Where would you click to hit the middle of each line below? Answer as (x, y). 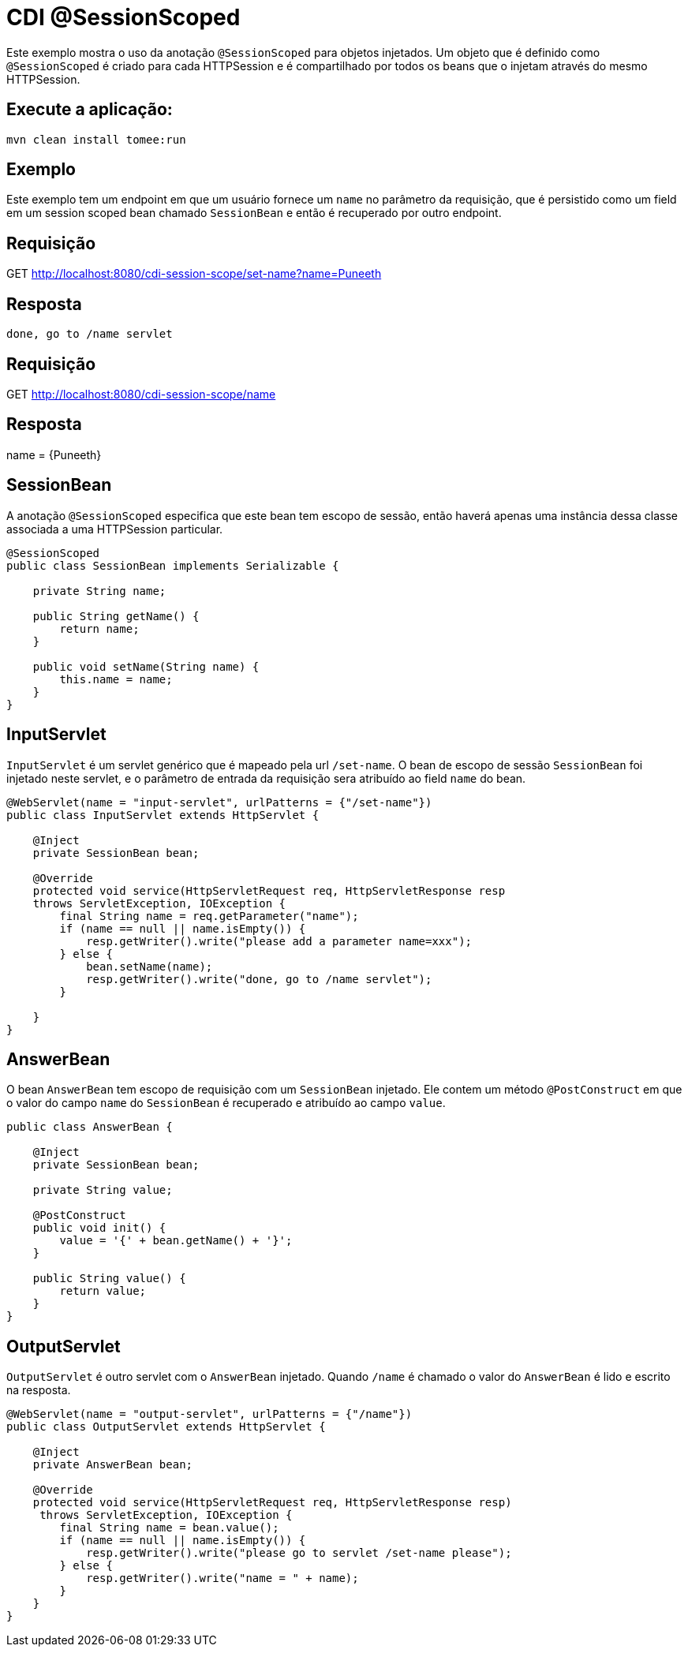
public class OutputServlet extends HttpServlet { (166, 1427)
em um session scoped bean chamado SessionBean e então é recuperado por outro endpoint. (254, 213)
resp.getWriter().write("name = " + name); (222, 1578)
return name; (99, 628)
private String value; (103, 1190)
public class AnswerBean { (90, 1127)
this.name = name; (116, 679)
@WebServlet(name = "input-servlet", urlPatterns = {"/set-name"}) (219, 802)
